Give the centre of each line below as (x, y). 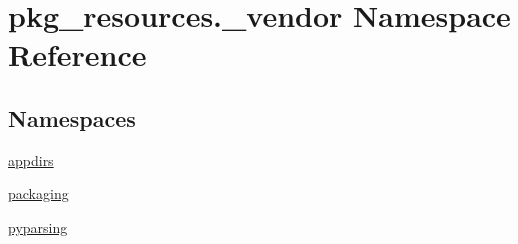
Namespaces (72, 117)
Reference (77, 54)
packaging (38, 193)
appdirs (31, 159)
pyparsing (38, 226)
